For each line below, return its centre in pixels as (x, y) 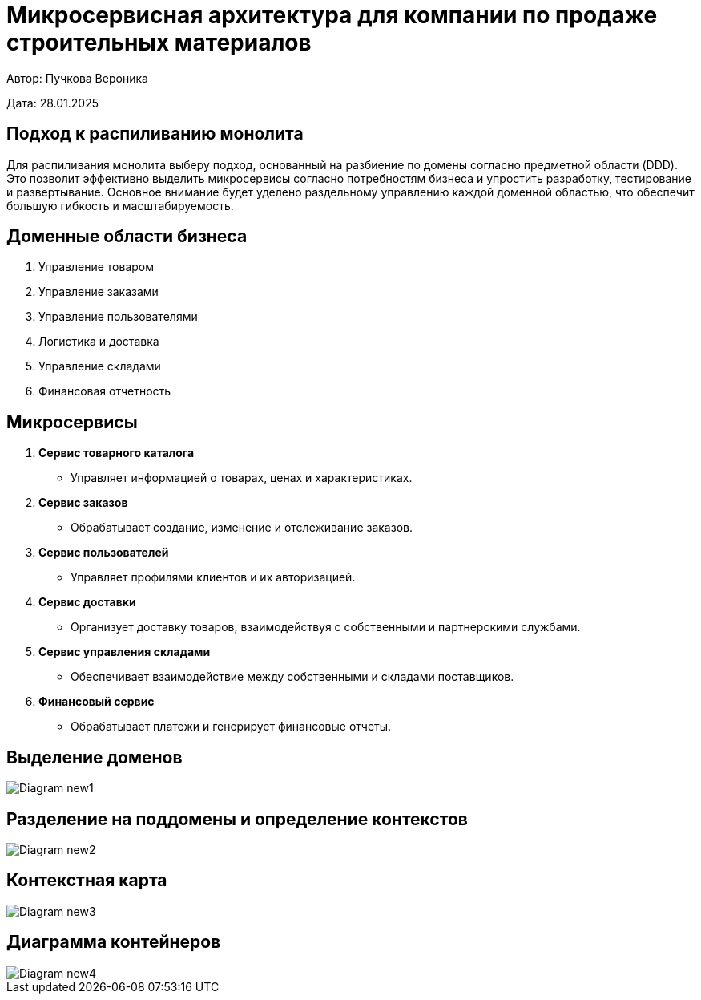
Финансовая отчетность (105, 391)
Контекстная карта (87, 881)
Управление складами (100, 366)
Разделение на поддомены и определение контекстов (237, 819)
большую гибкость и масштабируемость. (120, 205)
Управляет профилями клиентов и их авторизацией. (213, 577)
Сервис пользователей (104, 553)
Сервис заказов (83, 503)
